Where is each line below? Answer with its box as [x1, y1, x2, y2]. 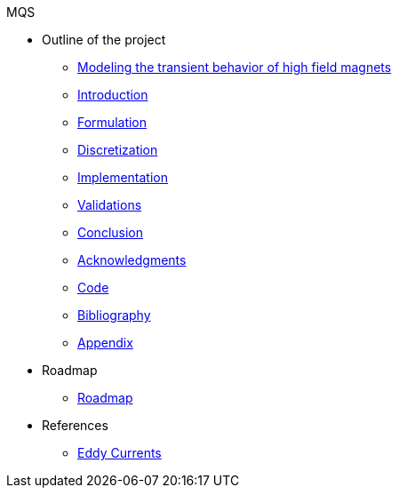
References [42, 418, 108, 433]
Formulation [77, 115, 148, 130]
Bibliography [77, 307, 151, 323]
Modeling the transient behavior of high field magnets [77, 60, 392, 75]
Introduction [77, 87, 148, 102]
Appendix [77, 335, 133, 350]
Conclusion [77, 225, 144, 240]
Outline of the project [42, 32, 166, 47]
